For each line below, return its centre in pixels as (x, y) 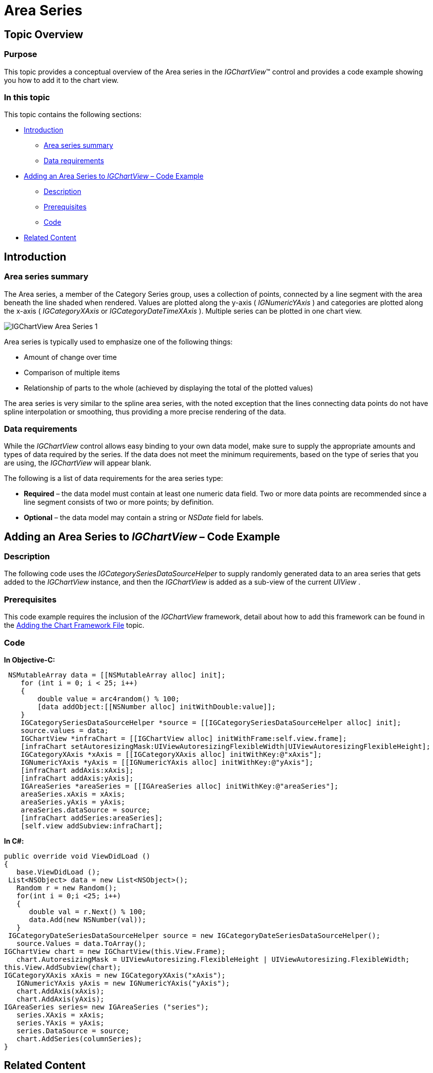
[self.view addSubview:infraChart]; (92, 826)
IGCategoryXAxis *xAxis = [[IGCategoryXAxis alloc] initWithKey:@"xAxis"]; (171, 754)
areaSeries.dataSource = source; (86, 810)
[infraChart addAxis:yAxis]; (77, 778)
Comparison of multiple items (72, 372)
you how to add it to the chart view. (62, 80)
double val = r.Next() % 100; (88, 911)
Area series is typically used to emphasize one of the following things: (118, 341)
